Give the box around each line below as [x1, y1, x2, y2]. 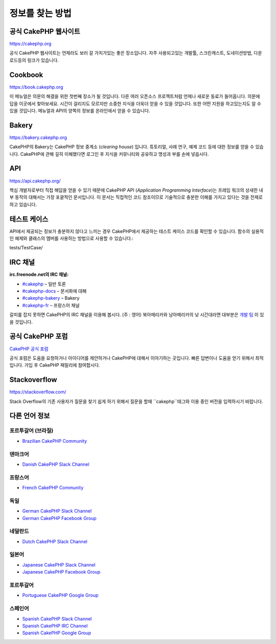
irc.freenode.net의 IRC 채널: [9, 271, 69, 278]
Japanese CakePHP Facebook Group [22, 569, 101, 575]
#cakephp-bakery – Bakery [22, 295, 80, 301]
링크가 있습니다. [27, 57, 59, 63]
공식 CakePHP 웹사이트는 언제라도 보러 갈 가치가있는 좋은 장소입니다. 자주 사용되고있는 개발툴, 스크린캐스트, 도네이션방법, [9, 50, 253, 56]
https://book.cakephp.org [9, 84, 63, 90]
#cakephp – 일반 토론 [22, 281, 66, 287]
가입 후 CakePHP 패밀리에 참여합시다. [24, 362, 100, 368]
